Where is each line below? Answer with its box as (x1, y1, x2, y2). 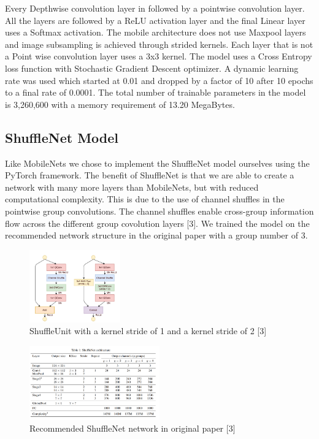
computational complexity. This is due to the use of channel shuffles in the (5, 193, 285, 205)
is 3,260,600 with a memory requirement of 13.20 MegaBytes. (5, 97, 235, 110)
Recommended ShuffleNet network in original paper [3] (29, 422, 236, 435)
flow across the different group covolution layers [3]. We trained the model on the (5, 216, 310, 229)
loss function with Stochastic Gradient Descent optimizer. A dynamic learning (5, 61, 299, 74)
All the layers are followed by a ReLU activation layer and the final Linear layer (5, 13, 306, 26)
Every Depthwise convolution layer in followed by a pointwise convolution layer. (5, 2, 305, 14)
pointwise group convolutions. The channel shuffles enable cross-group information (5, 204, 314, 217)
